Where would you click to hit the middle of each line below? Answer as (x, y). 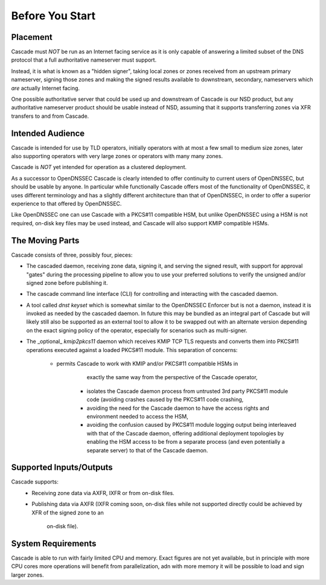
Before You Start (53, 16)
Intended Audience (48, 133)
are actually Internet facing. (46, 88)
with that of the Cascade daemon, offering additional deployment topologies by (185, 433)
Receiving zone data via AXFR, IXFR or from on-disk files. (103, 493)
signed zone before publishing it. (67, 283)
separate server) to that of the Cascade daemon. (147, 450)
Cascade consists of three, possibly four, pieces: (72, 255)
